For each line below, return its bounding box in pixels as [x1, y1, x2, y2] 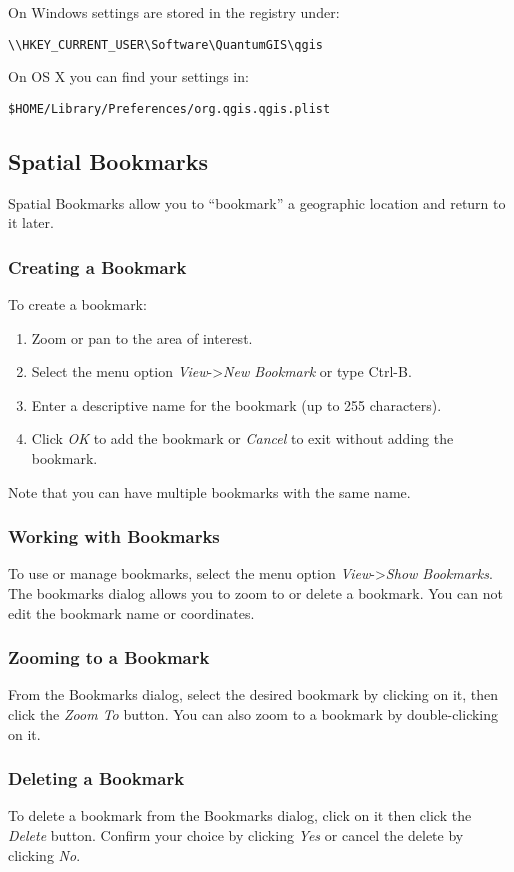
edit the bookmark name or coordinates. [8, 602, 255, 623]
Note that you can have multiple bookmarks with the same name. [8, 481, 411, 502]
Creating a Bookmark [8, 254, 187, 279]
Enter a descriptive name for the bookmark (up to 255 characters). [31, 394, 442, 415]
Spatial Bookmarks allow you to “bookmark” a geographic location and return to [8, 192, 506, 213]
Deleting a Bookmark [8, 766, 185, 791]
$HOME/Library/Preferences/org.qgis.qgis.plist [8, 101, 331, 116]
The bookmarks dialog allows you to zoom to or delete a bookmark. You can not [8, 583, 503, 604]
